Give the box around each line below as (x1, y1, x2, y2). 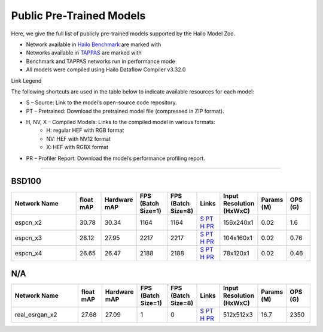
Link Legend (11, 77, 42, 84)
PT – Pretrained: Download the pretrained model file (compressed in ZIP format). (26, 107, 224, 114)
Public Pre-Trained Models (11, 9, 146, 22)
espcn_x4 (14, 249, 42, 257)
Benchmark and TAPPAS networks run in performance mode (26, 58, 176, 65)
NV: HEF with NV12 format (46, 135, 111, 142)
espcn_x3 (14, 234, 42, 242)
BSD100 (11, 176, 42, 186)
